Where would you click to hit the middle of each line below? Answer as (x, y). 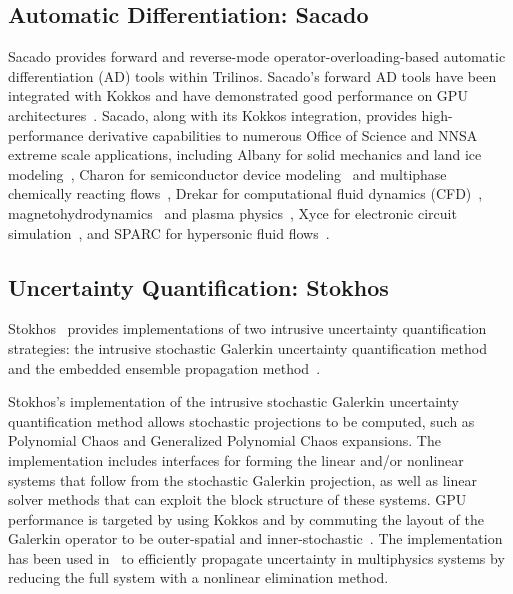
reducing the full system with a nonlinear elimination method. (198, 577)
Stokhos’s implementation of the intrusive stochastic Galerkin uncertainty (233, 401)
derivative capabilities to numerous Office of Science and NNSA (283, 134)
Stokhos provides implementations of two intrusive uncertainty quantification (247, 328)
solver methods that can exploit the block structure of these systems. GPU (237, 499)
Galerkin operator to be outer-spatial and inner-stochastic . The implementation (255, 538)
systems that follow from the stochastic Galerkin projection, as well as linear (242, 479)
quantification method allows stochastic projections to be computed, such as (241, 420)
